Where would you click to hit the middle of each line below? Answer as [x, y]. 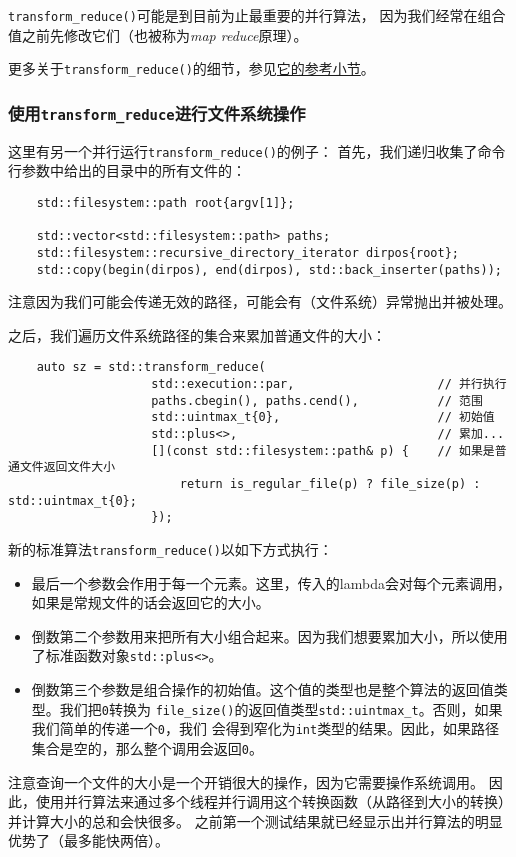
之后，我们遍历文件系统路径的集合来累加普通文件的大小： [197, 334]
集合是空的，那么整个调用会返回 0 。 [147, 747]
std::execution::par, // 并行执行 [329, 384]
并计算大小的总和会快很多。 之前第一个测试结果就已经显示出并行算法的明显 [255, 820]
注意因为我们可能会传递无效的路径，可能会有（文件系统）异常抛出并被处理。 [260, 301]
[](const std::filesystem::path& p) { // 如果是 [323, 450]
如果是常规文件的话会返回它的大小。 [150, 602]
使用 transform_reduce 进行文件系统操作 [157, 112]
